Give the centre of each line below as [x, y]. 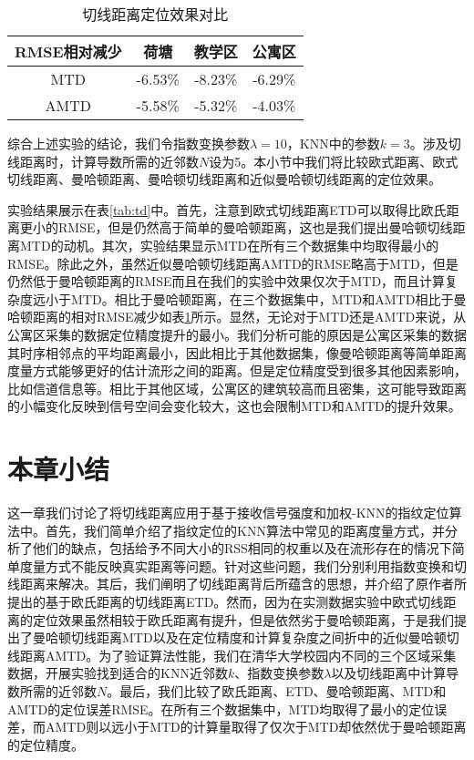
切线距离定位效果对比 [155, 14]
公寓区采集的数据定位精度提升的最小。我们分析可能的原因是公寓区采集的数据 [237, 334]
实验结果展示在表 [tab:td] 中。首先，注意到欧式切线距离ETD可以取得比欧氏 [227, 209]
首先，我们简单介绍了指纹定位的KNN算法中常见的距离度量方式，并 [245, 530]
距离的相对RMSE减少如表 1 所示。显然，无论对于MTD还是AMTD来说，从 [249, 317]
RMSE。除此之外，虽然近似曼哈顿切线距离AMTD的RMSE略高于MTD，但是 [233, 263]
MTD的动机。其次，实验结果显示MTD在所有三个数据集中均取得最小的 [229, 245]
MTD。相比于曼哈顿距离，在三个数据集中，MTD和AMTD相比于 [262, 298]
